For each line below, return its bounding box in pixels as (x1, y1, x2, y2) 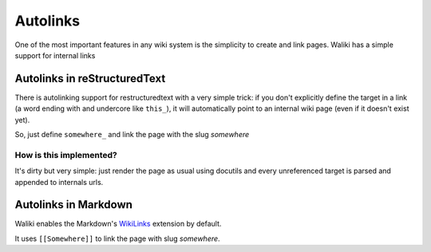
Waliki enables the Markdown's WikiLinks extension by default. (14, 219, 222, 229)
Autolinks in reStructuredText (14, 72, 166, 85)
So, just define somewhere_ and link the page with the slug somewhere (14, 130, 250, 140)
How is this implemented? (14, 149, 117, 160)
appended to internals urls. (14, 177, 104, 187)
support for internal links (14, 50, 96, 60)
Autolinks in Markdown (14, 198, 133, 211)
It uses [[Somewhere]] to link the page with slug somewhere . (14, 234, 220, 243)
